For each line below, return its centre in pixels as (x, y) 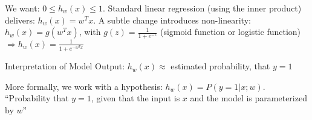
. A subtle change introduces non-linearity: (172, 20)
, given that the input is (135, 98)
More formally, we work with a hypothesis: (84, 86)
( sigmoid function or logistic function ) (230, 32)
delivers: (20, 20)
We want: (22, 8)
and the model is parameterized (249, 98)
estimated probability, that (220, 66)
